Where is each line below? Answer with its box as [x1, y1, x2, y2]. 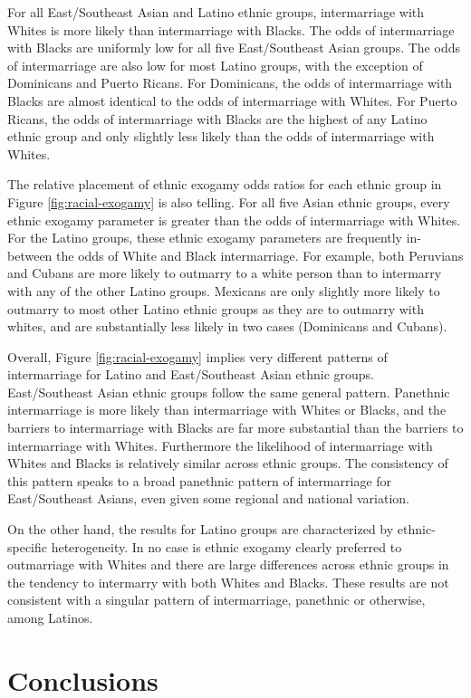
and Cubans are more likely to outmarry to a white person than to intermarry [7, 263, 442, 282]
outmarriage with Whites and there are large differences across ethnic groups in [7, 555, 449, 574]
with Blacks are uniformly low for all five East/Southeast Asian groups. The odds [7, 38, 460, 57]
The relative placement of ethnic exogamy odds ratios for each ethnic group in [7, 175, 442, 194]
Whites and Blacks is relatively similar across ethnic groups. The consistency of [7, 454, 448, 473]
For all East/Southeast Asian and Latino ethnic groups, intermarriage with [7, 3, 425, 21]
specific [7, 537, 48, 556]
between [7, 245, 53, 264]
